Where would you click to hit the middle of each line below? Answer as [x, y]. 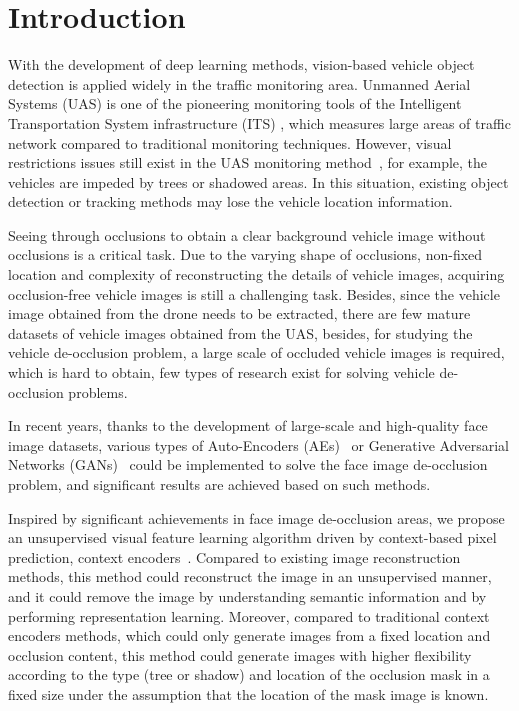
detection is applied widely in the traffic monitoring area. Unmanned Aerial [239, 83]
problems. [98, 391]
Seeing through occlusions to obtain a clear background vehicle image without [247, 234]
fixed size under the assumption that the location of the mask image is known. [248, 693]
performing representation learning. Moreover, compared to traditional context [249, 615]
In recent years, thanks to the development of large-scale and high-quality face [248, 425]
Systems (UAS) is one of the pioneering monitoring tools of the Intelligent [235, 103]
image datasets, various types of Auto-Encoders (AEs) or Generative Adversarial [258, 444]
